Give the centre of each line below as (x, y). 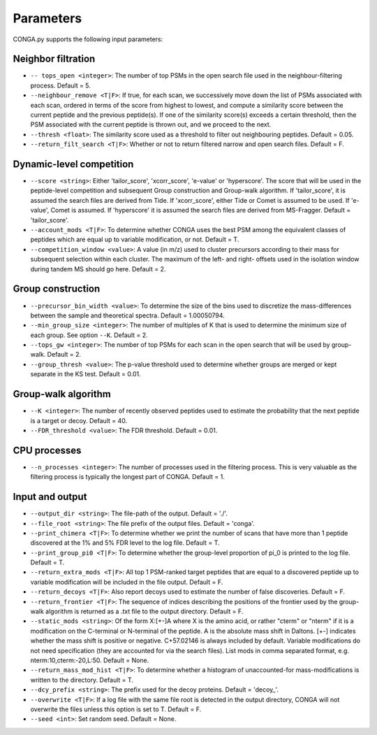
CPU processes (47, 450)
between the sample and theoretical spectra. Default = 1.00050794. (127, 315)
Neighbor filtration (54, 59)
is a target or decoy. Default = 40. (79, 420)
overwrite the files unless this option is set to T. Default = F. (116, 709)
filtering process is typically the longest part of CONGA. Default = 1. (127, 477)
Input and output (50, 497)
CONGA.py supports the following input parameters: (88, 39)
